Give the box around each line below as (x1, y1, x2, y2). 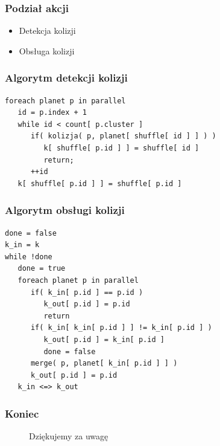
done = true (17, 264, 66, 273)
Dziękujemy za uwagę (29, 430, 108, 442)
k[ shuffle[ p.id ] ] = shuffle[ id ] (43, 144, 200, 152)
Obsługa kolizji (19, 44, 75, 57)
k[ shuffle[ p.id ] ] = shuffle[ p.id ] (17, 179, 182, 188)
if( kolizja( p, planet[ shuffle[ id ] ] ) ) (30, 132, 216, 141)
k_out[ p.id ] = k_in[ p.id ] (43, 335, 165, 344)
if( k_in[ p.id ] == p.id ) (30, 288, 143, 297)
